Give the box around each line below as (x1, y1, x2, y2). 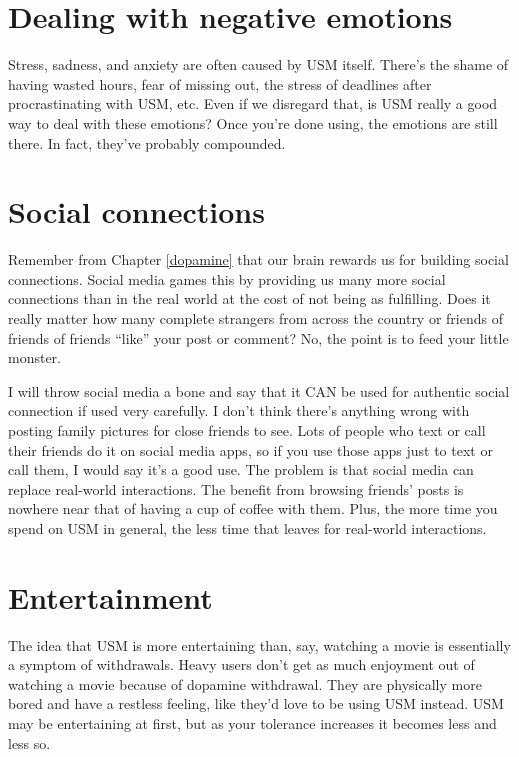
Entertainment (8, 576, 213, 617)
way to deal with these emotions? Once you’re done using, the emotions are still (8, 112, 498, 133)
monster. (8, 347, 62, 368)
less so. (8, 732, 51, 753)
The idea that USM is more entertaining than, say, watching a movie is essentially (8, 634, 511, 655)
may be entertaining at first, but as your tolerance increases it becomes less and (8, 713, 497, 734)
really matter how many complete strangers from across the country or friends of (8, 308, 503, 328)
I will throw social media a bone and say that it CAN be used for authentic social (8, 380, 510, 401)
